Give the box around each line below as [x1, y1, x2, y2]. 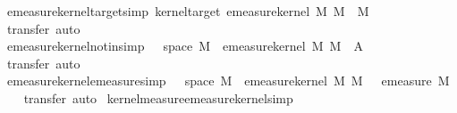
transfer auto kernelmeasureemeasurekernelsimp [23, 88, 293, 107]
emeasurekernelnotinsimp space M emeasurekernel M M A [6, 36, 363, 55]
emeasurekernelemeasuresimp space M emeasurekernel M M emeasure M [6, 71, 450, 90]
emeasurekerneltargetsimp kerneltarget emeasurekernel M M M [6, 2, 369, 20]
